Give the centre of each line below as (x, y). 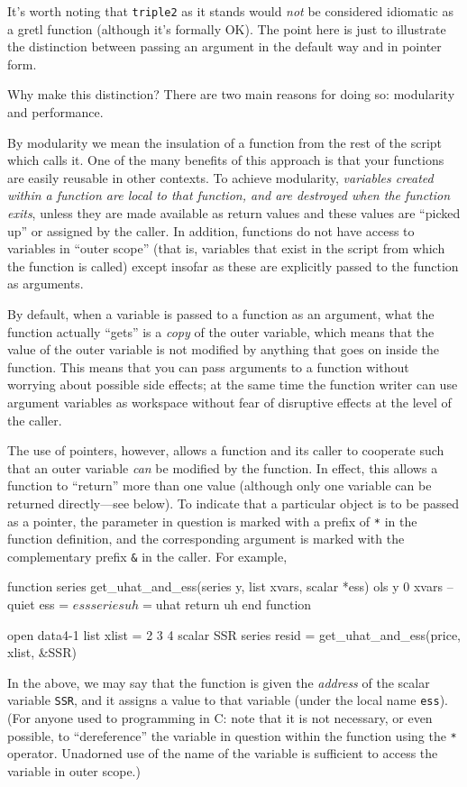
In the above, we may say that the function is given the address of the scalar (219, 682)
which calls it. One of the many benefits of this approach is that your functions (226, 160)
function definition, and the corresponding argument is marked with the (206, 539)
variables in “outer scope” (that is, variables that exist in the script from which (226, 248)
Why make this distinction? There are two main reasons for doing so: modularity (231, 94)
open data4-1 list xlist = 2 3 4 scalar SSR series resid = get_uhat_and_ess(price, (234, 634)
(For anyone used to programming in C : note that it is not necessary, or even (220, 718)
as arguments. (46, 284)
